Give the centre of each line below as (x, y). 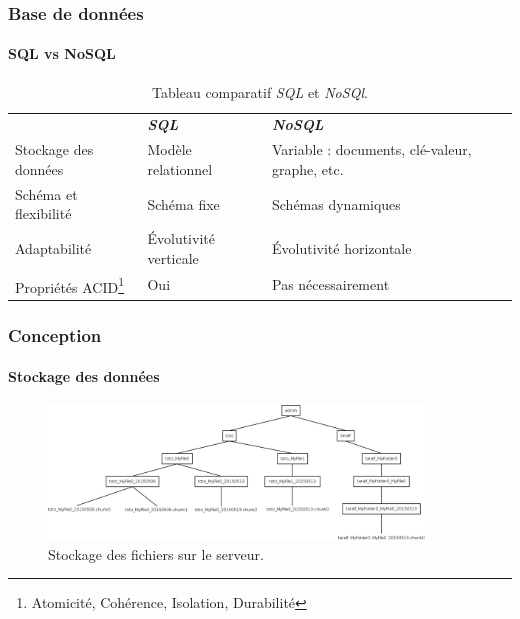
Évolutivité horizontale (341, 248)
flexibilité (43, 213)
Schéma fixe (183, 203)
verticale (173, 257)
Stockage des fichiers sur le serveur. (156, 553)
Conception (55, 335)
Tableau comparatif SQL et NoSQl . (260, 91)
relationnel (180, 168)
